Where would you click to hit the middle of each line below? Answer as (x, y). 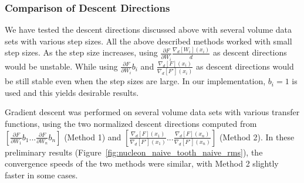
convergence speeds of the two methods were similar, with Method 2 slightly (142, 163)
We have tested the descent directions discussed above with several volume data (148, 30)
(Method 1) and (93, 137)
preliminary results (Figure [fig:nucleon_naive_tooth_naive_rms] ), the (134, 152)
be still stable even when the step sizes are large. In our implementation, (135, 81)
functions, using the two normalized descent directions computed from (131, 124)
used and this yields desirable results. (72, 92)
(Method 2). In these (257, 137)
